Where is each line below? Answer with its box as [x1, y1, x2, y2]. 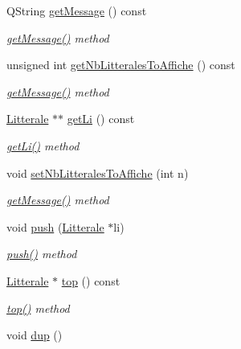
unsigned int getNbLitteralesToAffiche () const [6, 56, 235, 73]
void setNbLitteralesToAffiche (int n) [6, 164, 189, 181]
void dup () [6, 326, 63, 343]
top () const [61, 272, 120, 289]
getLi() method [6, 137, 80, 154]
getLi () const [67, 110, 135, 127]
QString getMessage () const [6, 2, 147, 18]
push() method [6, 245, 77, 262]
